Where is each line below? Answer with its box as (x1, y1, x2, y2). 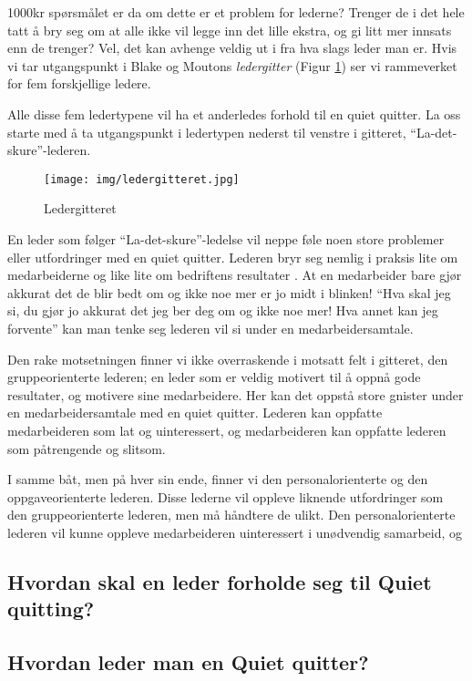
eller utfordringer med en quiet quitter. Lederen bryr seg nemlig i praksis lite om (7, 247, 458, 266)
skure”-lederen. (7, 140, 91, 160)
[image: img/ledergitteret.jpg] (44, 172, 240, 186)
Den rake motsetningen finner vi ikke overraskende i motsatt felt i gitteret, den (7, 349, 448, 368)
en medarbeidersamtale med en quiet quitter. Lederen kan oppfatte (7, 403, 383, 422)
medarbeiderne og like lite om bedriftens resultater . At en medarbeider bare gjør (7, 265, 462, 284)
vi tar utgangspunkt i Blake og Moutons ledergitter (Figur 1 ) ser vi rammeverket (7, 56, 457, 75)
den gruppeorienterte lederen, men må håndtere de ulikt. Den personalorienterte (7, 505, 456, 524)
